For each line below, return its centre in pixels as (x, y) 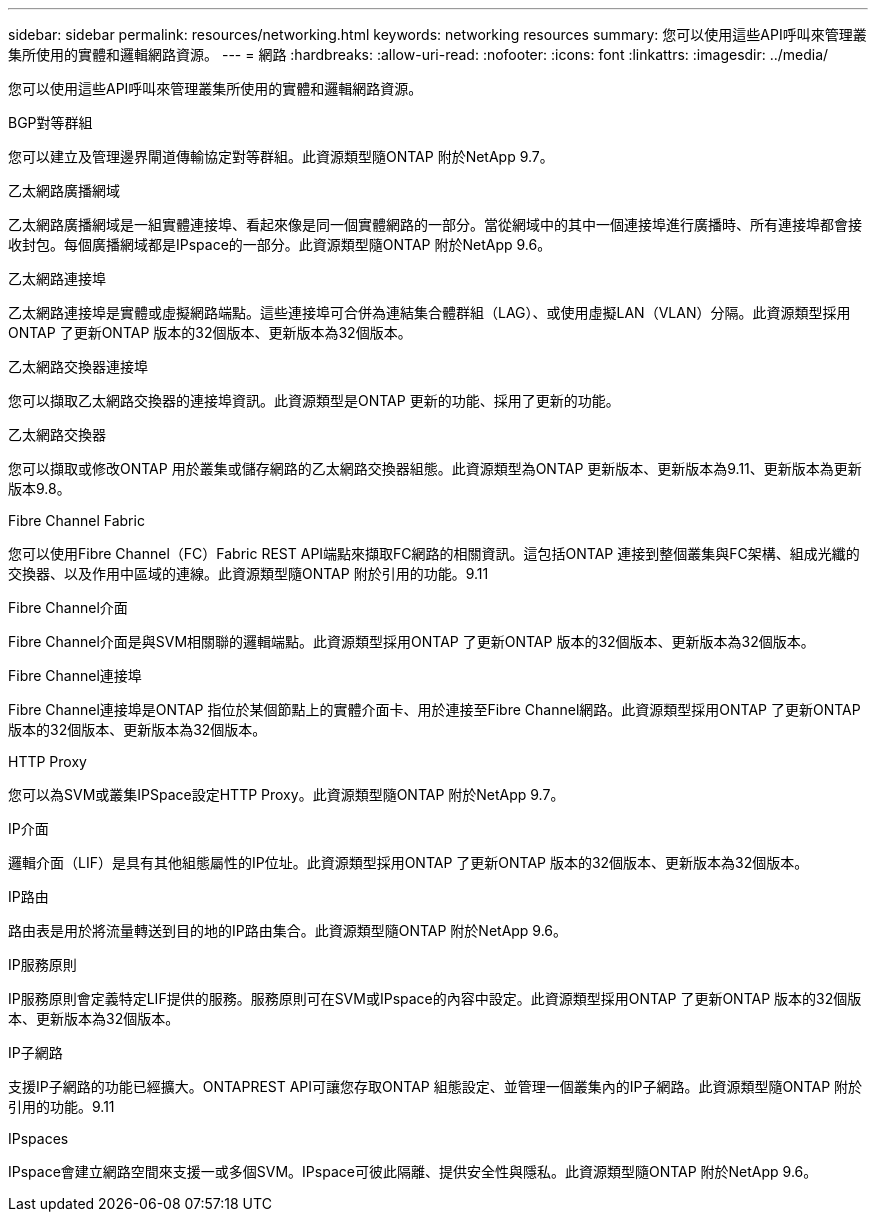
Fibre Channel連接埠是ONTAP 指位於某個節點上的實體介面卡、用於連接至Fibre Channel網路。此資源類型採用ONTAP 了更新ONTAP (434, 709)
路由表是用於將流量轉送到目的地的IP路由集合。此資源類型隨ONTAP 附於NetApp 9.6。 (288, 930)
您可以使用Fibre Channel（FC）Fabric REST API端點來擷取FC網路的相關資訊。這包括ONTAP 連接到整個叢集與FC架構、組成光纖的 (434, 553)
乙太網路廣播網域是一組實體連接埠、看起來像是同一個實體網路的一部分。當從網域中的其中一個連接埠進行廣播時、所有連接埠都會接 (435, 224)
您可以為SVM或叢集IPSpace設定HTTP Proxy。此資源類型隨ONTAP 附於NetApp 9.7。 (286, 794)
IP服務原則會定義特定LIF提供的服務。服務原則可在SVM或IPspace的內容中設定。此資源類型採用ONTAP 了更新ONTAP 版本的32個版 (435, 998)
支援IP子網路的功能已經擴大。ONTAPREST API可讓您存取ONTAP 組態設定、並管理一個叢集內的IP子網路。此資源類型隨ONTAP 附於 (435, 1086)
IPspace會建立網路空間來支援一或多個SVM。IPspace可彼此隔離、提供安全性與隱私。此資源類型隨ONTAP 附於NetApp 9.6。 (413, 1171)
